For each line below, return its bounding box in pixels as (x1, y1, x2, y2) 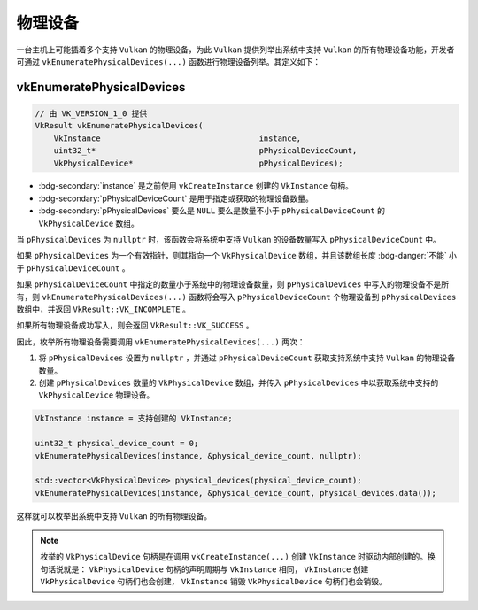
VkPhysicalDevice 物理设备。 (38, 390, 155, 400)
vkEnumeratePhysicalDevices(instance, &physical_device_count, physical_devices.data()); (35, 488, 437, 498)
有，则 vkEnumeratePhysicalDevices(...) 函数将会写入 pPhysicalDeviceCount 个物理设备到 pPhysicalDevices (16, 291, 457, 302)
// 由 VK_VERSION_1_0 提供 (35, 108, 148, 119)
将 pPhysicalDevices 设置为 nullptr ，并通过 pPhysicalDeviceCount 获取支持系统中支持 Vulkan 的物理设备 (38, 352, 456, 363)
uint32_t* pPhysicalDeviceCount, (53, 146, 358, 156)
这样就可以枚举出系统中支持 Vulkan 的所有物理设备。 (16, 510, 212, 521)
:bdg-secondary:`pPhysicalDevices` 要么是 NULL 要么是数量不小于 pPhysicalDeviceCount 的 (38, 205, 385, 216)
